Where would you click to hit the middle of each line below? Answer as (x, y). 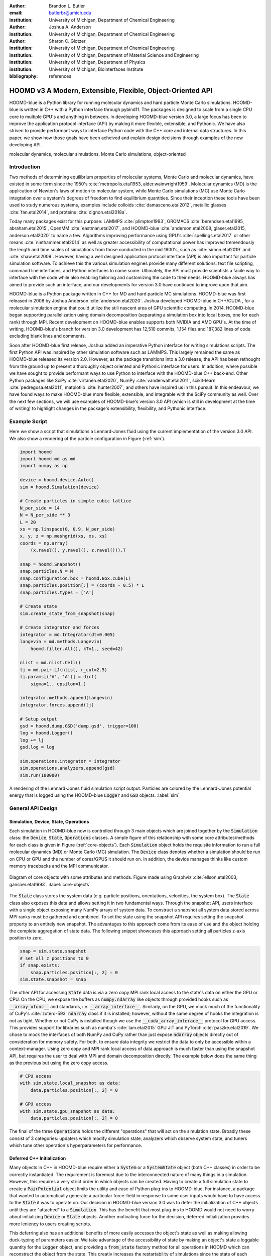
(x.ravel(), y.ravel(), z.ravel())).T (78, 550)
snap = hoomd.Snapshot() (50, 564)
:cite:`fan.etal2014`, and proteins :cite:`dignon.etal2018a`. (68, 212)
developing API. (26, 145)
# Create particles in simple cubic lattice (76, 501)
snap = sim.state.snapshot (53, 951)
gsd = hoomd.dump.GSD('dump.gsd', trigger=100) (79, 726)
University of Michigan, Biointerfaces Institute (96, 69)
